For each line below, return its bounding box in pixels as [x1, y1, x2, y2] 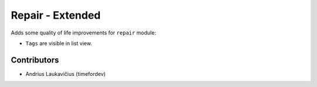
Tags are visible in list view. [25, 40, 92, 47]
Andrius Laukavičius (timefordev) [25, 70, 106, 77]
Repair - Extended [11, 9, 101, 22]
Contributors [11, 55, 59, 65]
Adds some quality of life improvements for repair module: [11, 29, 157, 36]
